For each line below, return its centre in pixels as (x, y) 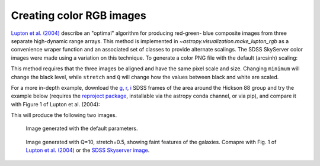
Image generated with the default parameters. (82, 128)
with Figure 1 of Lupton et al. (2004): (55, 104)
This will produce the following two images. (64, 115)
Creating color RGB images (79, 15)
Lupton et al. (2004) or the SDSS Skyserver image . (88, 150)
